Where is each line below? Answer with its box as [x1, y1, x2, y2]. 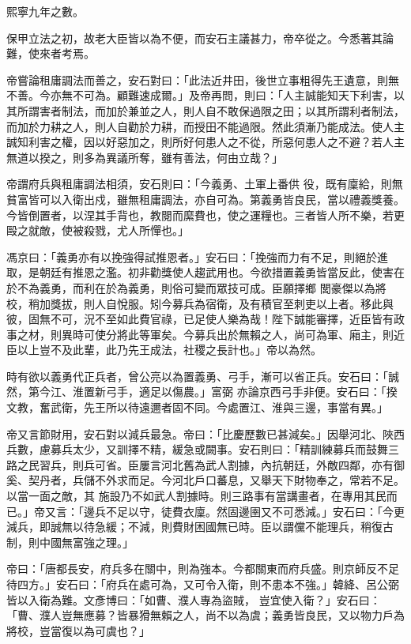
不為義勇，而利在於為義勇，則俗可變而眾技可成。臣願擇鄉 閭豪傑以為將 [17, 279, 386, 296]
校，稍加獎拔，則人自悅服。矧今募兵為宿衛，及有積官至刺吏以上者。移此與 [6, 295, 394, 311]
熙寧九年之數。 [6, 3, 84, 19]
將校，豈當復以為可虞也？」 [6, 622, 150, 638]
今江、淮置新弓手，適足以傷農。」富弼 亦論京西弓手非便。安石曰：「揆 [39, 383, 398, 400]
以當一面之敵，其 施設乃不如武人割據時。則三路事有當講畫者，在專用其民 [6, 488, 386, 504]
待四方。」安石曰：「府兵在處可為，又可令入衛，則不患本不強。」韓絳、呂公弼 [6, 576, 399, 592]
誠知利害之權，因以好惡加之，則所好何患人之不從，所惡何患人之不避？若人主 [6, 134, 405, 150]
